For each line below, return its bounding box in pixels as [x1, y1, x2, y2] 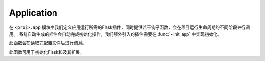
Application [9, 7, 57, 18]
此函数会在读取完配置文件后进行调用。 [9, 40, 87, 46]
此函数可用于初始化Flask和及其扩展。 [9, 49, 84, 55]
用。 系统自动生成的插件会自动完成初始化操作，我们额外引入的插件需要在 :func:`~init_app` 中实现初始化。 [9, 31, 222, 37]
